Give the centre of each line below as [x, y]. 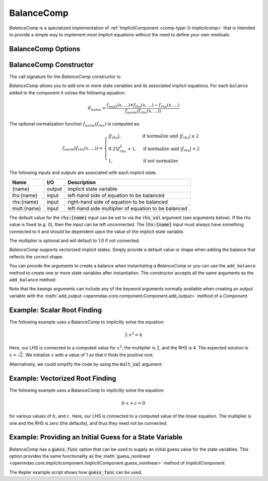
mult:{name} [27, 208]
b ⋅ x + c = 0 [134, 403]
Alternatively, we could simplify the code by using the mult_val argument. [86, 364]
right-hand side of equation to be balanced [118, 202]
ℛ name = [97, 109]
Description [82, 182]
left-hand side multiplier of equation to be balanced [128, 208]
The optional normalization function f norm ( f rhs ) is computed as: [75, 124]
